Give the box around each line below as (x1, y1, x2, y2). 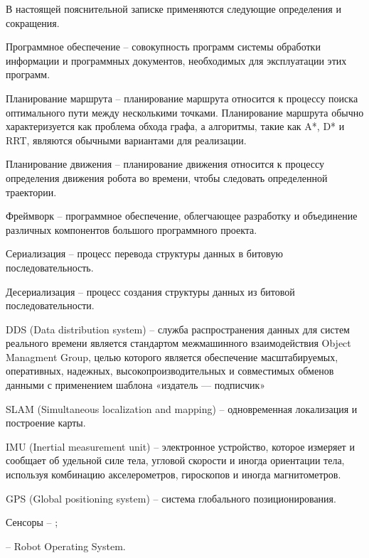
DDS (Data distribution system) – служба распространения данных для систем (6, 321, 350, 336)
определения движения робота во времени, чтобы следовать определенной (6, 170, 328, 185)
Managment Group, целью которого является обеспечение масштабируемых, (6, 349, 338, 364)
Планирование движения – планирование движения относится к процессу (6, 156, 324, 171)
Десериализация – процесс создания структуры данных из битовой (6, 284, 295, 299)
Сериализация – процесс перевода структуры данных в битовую (6, 246, 283, 261)
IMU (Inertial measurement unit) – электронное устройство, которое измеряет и (6, 439, 355, 454)
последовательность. (6, 259, 94, 274)
